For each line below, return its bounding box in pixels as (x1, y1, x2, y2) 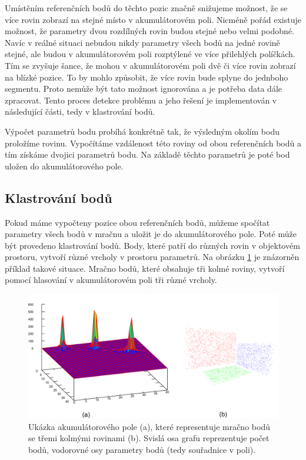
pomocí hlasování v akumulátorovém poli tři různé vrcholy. (5, 274, 217, 286)
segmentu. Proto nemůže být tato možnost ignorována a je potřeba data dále (5, 82, 282, 95)
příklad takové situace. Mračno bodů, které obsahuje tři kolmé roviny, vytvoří (5, 262, 285, 274)
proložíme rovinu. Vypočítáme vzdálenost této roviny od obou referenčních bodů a (5, 136, 301, 149)
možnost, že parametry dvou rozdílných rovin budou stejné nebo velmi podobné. (5, 25, 294, 37)
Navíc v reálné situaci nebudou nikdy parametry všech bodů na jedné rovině (5, 36, 280, 48)
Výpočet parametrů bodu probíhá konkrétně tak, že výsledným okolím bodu (5, 125, 280, 137)
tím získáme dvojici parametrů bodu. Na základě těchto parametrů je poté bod (5, 148, 290, 161)
